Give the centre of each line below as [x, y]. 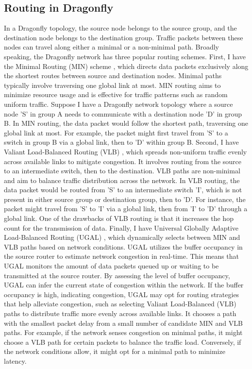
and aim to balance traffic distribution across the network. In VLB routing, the [122, 180]
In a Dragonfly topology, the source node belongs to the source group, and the [120, 28]
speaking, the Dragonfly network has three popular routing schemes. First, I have [125, 56]
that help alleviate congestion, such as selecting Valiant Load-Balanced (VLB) [120, 304]
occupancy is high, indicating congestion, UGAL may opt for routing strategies [122, 294]
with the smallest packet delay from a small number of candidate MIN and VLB [123, 323]
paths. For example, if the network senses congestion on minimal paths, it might [123, 332]
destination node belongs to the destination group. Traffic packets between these [124, 37]
